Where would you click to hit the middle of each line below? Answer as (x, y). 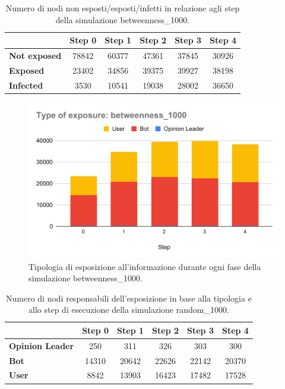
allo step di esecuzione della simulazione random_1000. (129, 310)
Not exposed (35, 56)
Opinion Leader (42, 345)
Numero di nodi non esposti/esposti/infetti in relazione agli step (123, 8)
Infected (26, 85)
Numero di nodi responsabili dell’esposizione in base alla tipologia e (129, 298)
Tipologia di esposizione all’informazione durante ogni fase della (145, 266)
